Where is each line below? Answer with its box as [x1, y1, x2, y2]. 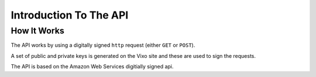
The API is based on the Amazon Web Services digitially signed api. [11, 63, 174, 70]
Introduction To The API [11, 9, 129, 21]
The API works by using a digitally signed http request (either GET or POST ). [11, 42, 195, 49]
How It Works [11, 25, 64, 36]
